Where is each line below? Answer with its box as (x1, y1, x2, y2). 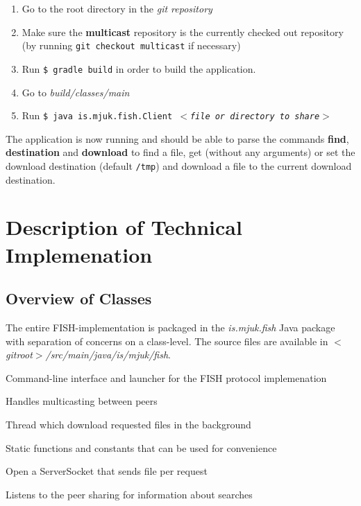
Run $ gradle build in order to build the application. (22, 61, 256, 76)
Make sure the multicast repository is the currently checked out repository (22, 24, 344, 39)
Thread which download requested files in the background (6, 417, 251, 431)
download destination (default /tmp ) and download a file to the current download (6, 158, 352, 173)
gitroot (6, 347, 33, 362)
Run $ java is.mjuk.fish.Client (22, 108, 173, 123)
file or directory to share (190, 112, 320, 122)
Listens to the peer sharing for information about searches (6, 487, 253, 501)
